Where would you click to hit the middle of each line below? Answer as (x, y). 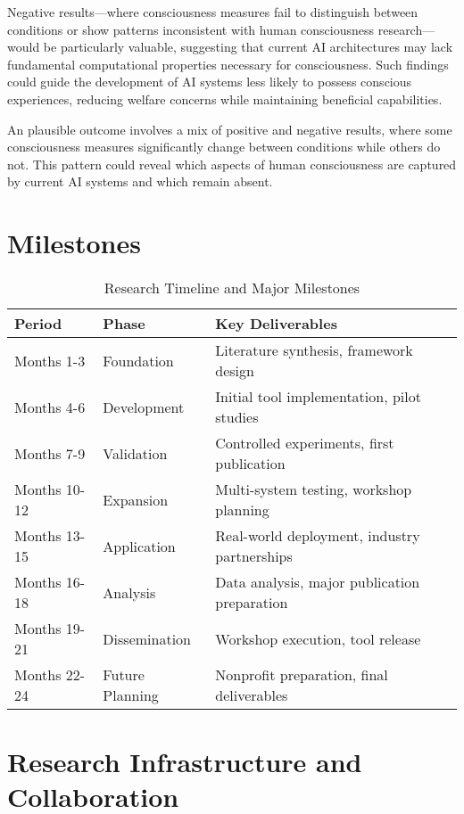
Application (139, 546)
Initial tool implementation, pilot (318, 397)
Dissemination (147, 638)
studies (237, 417)
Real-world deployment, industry (318, 536)
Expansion (136, 499)
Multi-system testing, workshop (314, 489)
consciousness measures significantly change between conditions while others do (224, 147)
